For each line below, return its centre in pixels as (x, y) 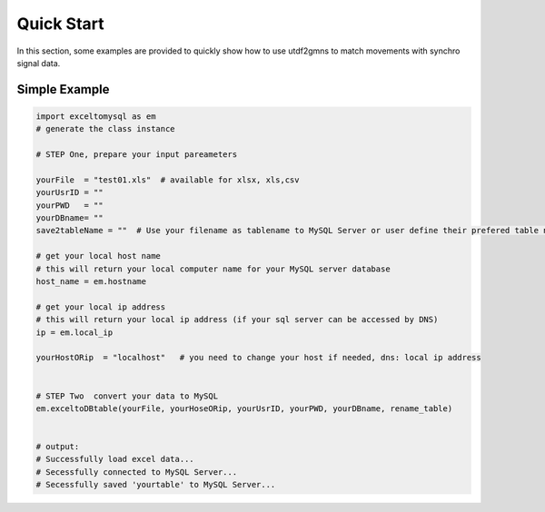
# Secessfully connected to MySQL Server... (137, 472)
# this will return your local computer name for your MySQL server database (213, 269)
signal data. (39, 63)
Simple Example (63, 89)
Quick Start (60, 24)
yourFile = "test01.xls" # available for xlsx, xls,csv (168, 180)
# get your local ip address (101, 307)
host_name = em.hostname (91, 282)
